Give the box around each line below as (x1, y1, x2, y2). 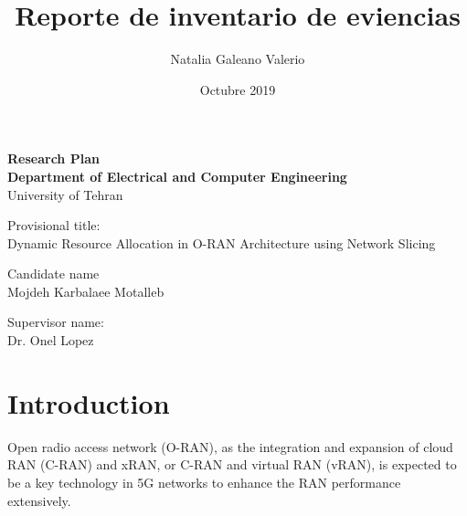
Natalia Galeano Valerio (170, 49, 305, 68)
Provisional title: (7, 216, 101, 235)
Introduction (7, 384, 170, 421)
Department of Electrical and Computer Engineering (7, 166, 347, 185)
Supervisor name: (7, 312, 104, 332)
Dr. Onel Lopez (7, 331, 94, 350)
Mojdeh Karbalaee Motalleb (7, 281, 165, 300)
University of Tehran (7, 184, 123, 204)
